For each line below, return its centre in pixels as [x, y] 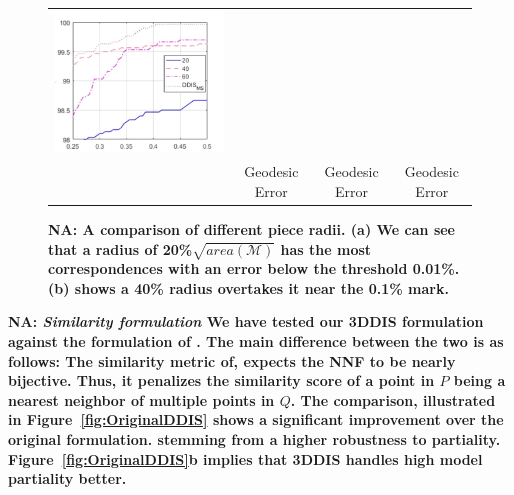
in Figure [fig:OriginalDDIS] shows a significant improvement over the [256, 419]
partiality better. [67, 478]
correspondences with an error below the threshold [228, 268]
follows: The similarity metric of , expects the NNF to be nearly [232, 360]
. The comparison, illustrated [393, 399]
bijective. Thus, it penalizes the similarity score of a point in [221, 380]
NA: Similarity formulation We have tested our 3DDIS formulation [246, 321]
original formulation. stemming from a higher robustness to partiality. [254, 439]
